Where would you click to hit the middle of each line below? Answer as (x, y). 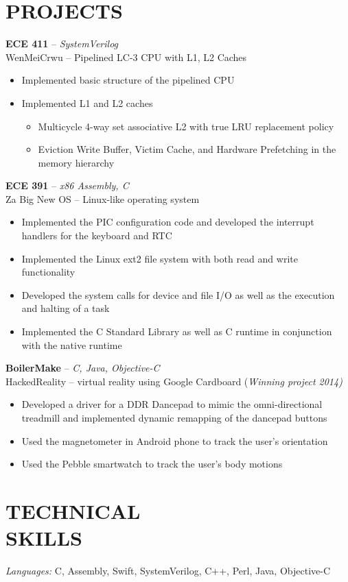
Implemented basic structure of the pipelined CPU (128, 80)
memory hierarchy (76, 162)
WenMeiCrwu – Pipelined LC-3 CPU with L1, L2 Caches (126, 57)
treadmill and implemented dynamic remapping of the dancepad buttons (174, 417)
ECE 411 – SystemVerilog (62, 44)
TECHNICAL (73, 510)
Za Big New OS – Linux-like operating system (103, 198)
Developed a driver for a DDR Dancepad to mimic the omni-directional (172, 404)
